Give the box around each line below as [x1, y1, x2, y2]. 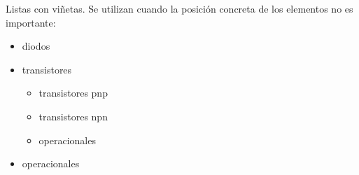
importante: [6, 15, 56, 29]
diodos [22, 38, 50, 53]
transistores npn [38, 108, 108, 123]
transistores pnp [38, 85, 108, 100]
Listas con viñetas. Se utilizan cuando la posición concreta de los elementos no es [6, 1, 353, 15]
